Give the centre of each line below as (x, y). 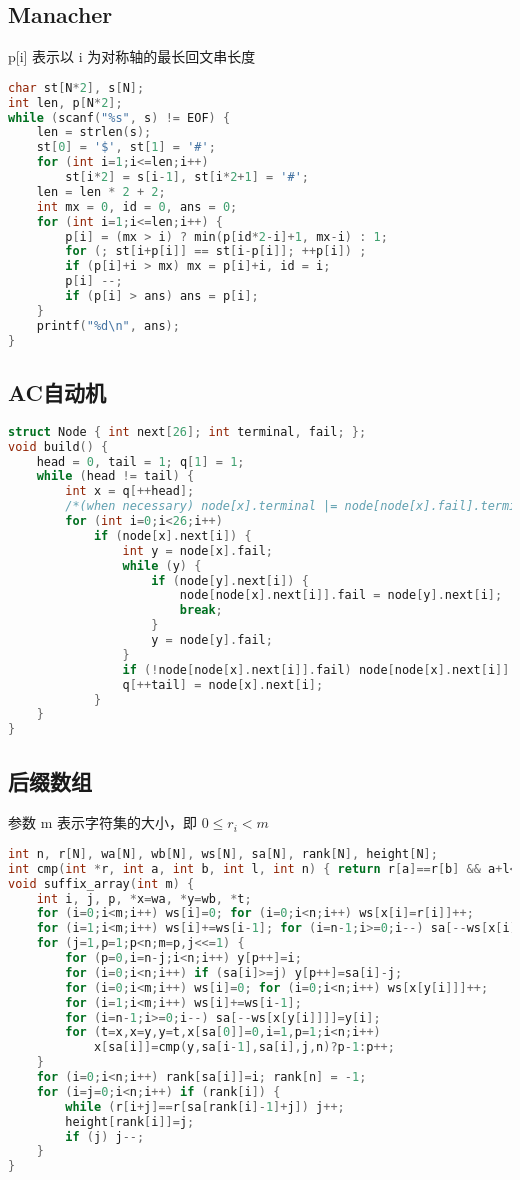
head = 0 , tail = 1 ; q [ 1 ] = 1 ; (140, 461)
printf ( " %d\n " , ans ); (108, 325)
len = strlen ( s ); (94, 132)
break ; (201, 610)
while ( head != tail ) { (115, 476)
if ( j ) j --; (105, 1136)
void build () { (58, 446)
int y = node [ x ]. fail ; (197, 550)
